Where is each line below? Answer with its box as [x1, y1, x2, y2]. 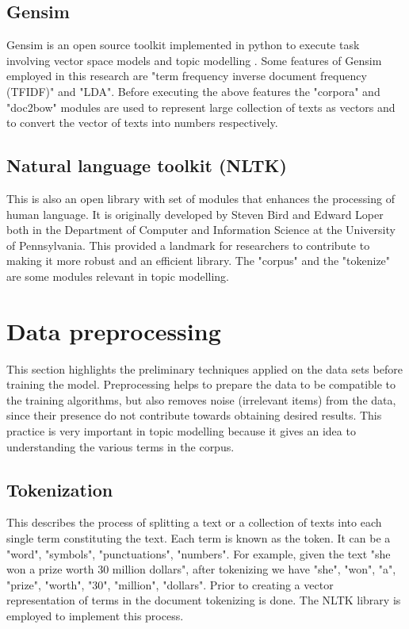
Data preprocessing [6, 314, 221, 347]
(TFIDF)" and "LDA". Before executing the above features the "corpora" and [6, 82, 380, 99]
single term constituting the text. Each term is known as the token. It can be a [6, 530, 391, 547]
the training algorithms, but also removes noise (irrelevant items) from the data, [6, 391, 396, 408]
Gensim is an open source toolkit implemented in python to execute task [6, 36, 360, 53]
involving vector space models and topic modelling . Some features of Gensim [6, 52, 382, 68]
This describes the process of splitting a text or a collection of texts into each [6, 514, 382, 531]
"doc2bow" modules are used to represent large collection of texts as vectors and [6, 98, 396, 115]
